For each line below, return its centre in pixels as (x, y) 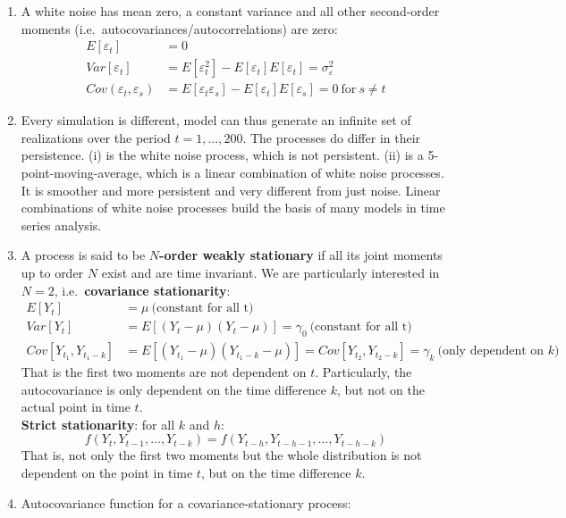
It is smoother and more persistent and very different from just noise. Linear (231, 190)
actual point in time (76, 407)
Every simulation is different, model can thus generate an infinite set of (216, 120)
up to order (52, 273)
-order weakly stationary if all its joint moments (301, 255)
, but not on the (380, 389)
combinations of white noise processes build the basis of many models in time (233, 208)
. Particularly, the (363, 372)
